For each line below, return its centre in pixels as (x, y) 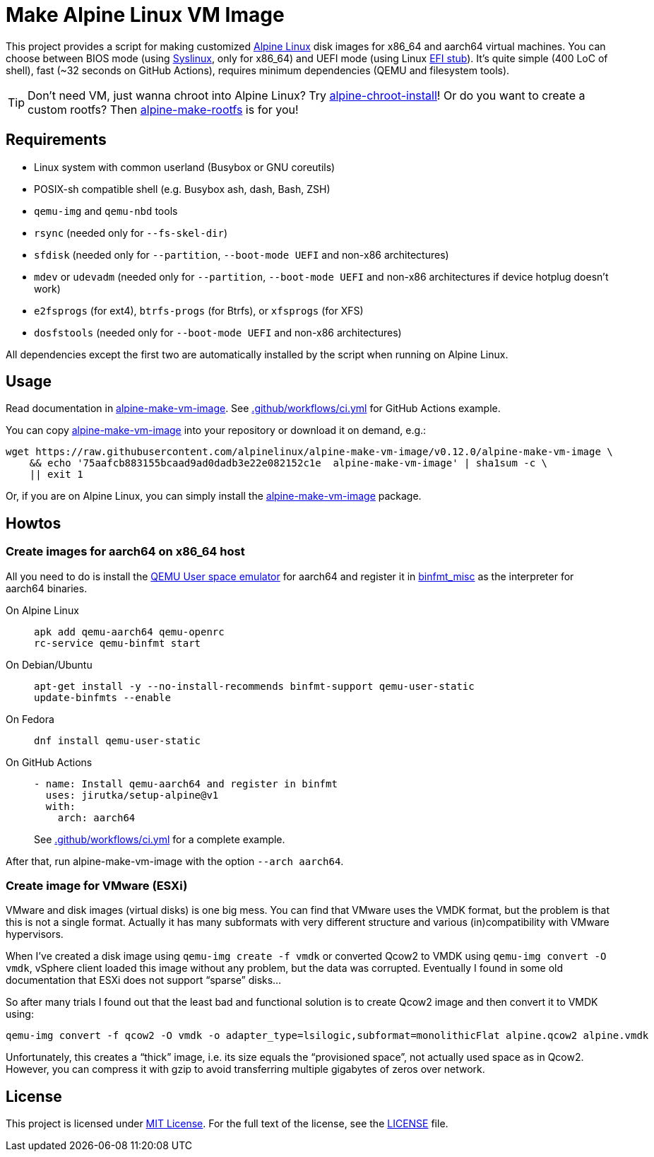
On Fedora (30, 719)
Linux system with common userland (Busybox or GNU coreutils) (185, 167)
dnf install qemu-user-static (118, 740)
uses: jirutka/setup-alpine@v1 (132, 795)
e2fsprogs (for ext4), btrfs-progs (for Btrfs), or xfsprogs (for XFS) (199, 310)
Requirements (56, 140)
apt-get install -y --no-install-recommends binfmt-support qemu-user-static (254, 686)
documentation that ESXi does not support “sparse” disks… (144, 980)
